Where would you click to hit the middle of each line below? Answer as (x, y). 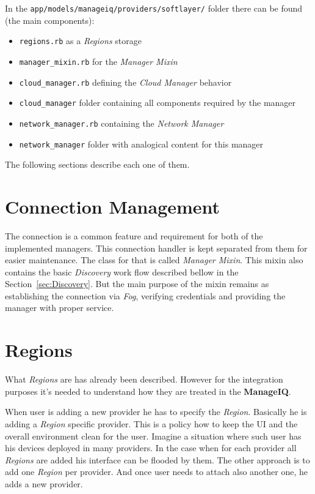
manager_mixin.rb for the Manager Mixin (98, 61)
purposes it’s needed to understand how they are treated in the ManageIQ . (148, 391)
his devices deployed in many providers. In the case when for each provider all (151, 448)
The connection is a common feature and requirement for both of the (134, 235)
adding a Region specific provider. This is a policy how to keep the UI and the (151, 423)
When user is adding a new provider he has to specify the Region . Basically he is (156, 412)
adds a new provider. (44, 483)
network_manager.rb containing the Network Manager (121, 123)
